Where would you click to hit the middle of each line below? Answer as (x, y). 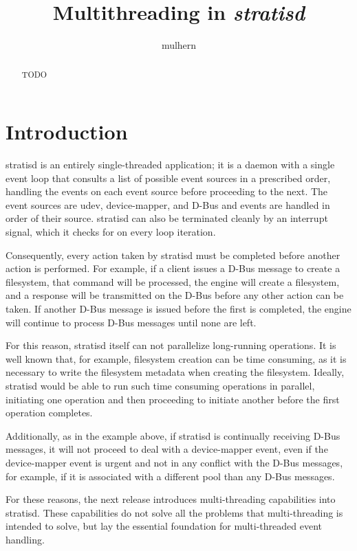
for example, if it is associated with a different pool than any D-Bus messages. (170, 476)
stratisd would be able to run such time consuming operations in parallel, (160, 386)
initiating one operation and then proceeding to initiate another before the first (173, 399)
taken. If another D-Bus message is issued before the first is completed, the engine (178, 309)
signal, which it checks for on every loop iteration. (111, 232)
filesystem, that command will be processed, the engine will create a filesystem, (173, 281)
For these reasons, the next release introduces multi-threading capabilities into (171, 499)
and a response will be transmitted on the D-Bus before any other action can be (175, 295)
